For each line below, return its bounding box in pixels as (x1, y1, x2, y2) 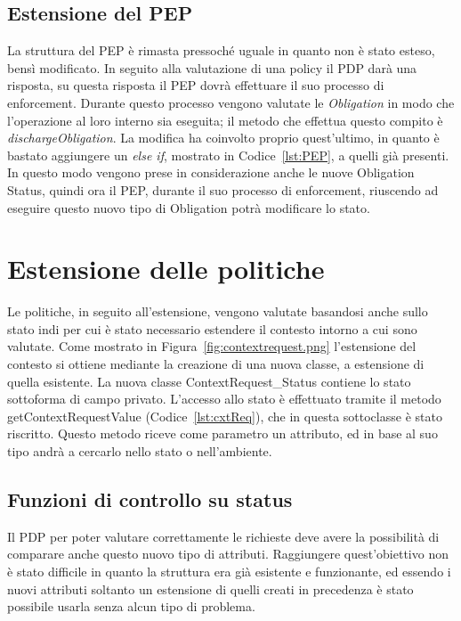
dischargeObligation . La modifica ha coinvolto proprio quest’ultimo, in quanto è (7, 128, 440, 147)
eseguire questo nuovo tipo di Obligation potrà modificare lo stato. (7, 198, 370, 217)
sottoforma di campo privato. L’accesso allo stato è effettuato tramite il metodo (7, 389, 441, 408)
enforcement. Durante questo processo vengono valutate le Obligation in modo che (7, 93, 455, 111)
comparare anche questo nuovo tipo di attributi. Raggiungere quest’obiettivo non (7, 544, 449, 563)
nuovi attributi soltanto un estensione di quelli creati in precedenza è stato (7, 579, 414, 598)
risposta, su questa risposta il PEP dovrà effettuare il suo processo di (7, 76, 384, 94)
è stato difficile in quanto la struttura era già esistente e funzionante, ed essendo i (7, 562, 451, 580)
